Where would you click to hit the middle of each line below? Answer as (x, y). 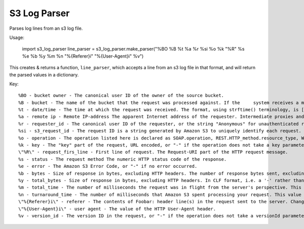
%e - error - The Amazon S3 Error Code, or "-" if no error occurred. (108, 166)
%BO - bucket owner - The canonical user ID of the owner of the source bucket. (121, 96)
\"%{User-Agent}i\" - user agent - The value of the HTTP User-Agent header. (117, 209)
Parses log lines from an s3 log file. (46, 28)
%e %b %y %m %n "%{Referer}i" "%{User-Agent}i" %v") (83, 56)
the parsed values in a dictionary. (44, 75)
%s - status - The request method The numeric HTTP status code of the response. (123, 159)
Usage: (17, 37)
